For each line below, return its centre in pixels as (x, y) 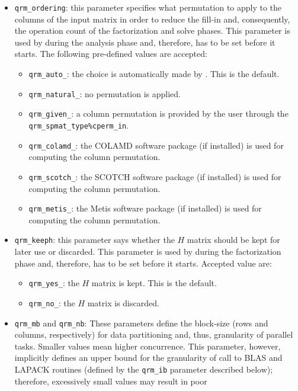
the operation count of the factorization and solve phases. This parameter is (152, 31)
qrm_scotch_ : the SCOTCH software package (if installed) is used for (155, 176)
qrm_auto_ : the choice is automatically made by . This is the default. (154, 74)
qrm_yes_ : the (54, 283)
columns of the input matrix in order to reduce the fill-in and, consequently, (152, 19)
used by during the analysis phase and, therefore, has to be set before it (145, 42)
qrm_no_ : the (52, 302)
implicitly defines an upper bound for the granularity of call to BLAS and (148, 358)
